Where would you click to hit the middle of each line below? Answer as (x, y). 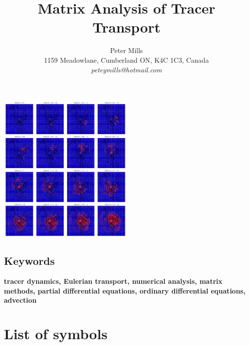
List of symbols (56, 333)
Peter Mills (126, 50)
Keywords (29, 261)
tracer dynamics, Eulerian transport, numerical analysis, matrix (113, 281)
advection (20, 300)
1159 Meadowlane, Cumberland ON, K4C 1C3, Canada (126, 60)
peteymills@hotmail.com (126, 69)
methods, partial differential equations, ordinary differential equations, (125, 290)
